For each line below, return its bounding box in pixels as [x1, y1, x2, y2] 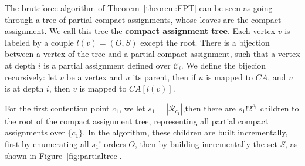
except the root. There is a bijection [140, 36, 270, 48]
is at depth [5, 82, 44, 94]
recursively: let [5, 70, 57, 83]
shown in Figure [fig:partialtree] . [5, 149, 122, 161]
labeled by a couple [5, 36, 74, 48]
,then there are [182, 101, 236, 114]
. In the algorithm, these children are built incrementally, [83, 126, 288, 138]
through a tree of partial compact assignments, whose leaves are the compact [5, 13, 282, 25]
